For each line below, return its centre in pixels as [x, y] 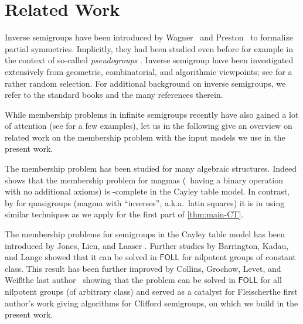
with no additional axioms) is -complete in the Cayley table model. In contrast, [147, 191]
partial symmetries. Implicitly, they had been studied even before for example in [149, 48]
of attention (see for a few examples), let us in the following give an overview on [149, 126]
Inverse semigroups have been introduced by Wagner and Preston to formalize [149, 37]
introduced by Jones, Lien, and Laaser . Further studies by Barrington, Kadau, [147, 245]
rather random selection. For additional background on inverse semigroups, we [145, 83]
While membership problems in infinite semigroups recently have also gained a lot [152, 114]
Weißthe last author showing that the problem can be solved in [120, 280]
